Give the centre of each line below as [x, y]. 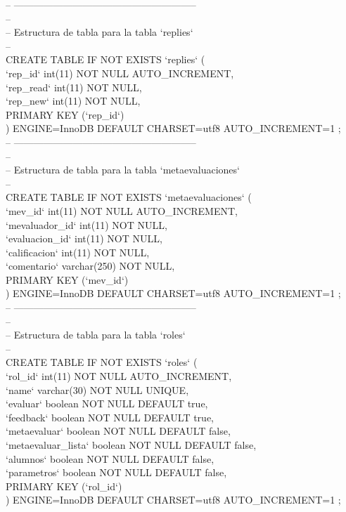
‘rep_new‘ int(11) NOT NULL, [73, 101]
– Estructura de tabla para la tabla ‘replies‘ [100, 32]
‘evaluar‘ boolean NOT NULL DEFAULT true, [107, 403]
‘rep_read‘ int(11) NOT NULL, [74, 87]
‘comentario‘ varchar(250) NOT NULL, [90, 266]
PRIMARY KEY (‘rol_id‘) [64, 486]
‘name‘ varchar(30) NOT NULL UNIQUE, [97, 389]
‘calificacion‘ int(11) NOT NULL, [78, 252]
